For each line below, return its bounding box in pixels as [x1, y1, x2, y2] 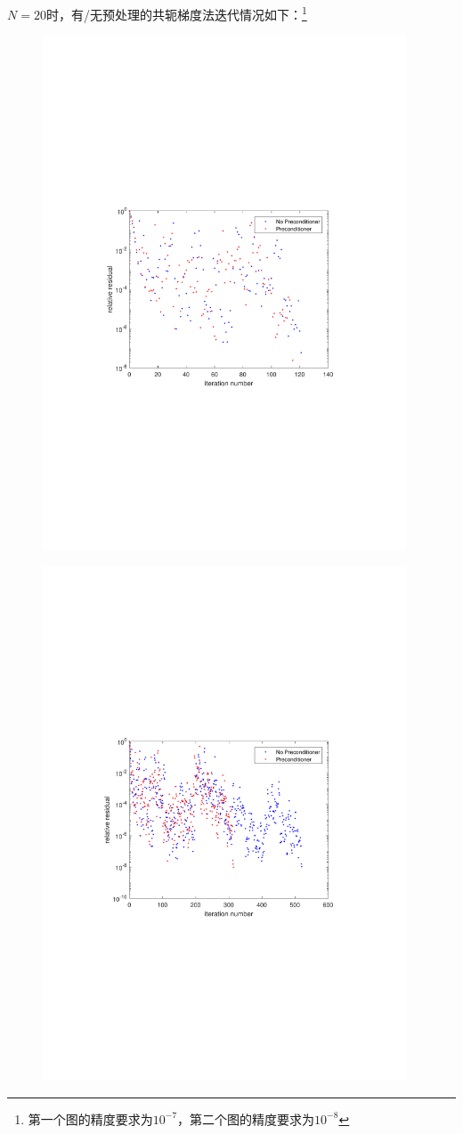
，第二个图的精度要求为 [177, 1109, 315, 1128]
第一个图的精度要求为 [28, 1109, 153, 1128]
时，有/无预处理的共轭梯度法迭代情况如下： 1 [45, 3, 307, 23]
